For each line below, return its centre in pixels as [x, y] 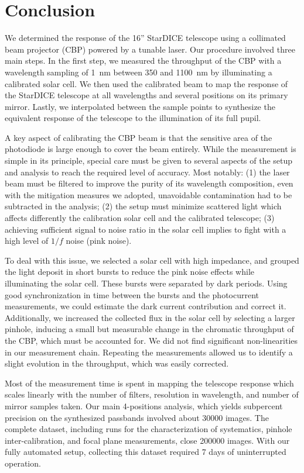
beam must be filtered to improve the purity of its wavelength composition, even [149, 183]
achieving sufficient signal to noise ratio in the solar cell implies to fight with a [146, 229]
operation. [23, 463]
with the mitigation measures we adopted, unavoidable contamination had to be [148, 194]
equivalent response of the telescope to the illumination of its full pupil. [133, 118]
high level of [27, 241]
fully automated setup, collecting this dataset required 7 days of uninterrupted [146, 452]
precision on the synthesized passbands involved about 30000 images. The [137, 417]
